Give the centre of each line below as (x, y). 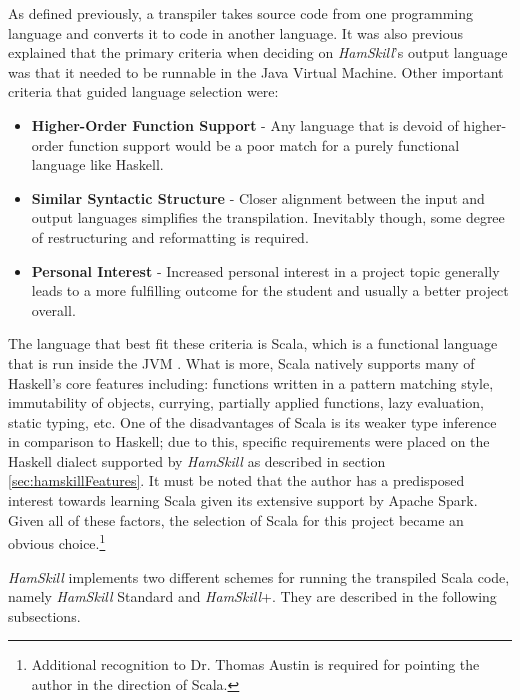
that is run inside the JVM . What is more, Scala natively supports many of (241, 362)
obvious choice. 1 (57, 541)
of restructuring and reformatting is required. (170, 236)
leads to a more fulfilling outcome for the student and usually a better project (270, 290)
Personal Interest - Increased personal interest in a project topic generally (265, 270)
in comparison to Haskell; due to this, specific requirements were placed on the (249, 441)
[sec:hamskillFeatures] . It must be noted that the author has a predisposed (236, 480)
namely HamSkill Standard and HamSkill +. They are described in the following (252, 596)
